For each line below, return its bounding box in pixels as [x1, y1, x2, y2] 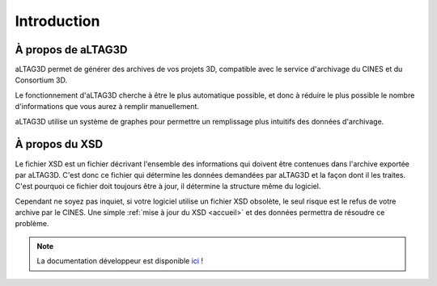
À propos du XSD [15, 137, 104, 151]
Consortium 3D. [15, 75, 68, 85]
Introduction [15, 12, 100, 30]
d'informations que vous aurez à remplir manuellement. [15, 102, 200, 111]
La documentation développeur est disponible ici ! [36, 256, 204, 266]
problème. [15, 219, 49, 229]
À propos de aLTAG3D [15, 43, 128, 57]
